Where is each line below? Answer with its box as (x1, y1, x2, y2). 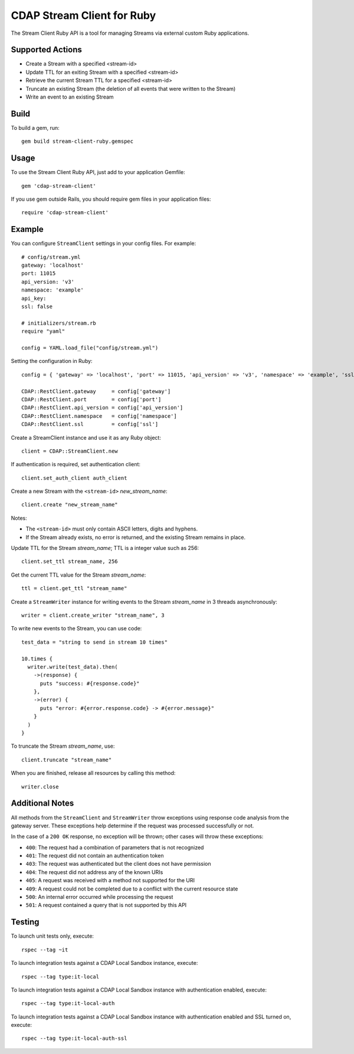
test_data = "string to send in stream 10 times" (21, 639, 168, 646)
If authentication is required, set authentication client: (11, 461, 141, 468)
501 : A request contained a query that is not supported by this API (25, 902, 187, 909)
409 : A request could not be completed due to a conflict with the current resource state (25, 885, 238, 892)
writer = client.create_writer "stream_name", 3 (21, 611, 165, 618)
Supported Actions (11, 45, 82, 55)
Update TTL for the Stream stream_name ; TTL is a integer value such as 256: (11, 545, 199, 552)
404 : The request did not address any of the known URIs (25, 868, 163, 876)
